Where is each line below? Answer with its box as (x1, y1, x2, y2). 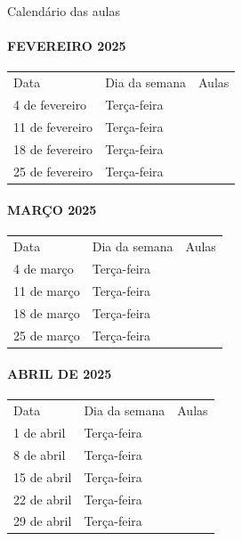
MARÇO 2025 (7, 201, 97, 219)
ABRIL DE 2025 (7, 365, 112, 383)
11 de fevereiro (13, 117, 93, 135)
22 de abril (13, 489, 72, 508)
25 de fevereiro (13, 161, 93, 180)
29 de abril (13, 512, 72, 530)
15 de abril (13, 467, 72, 486)
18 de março (13, 303, 80, 322)
